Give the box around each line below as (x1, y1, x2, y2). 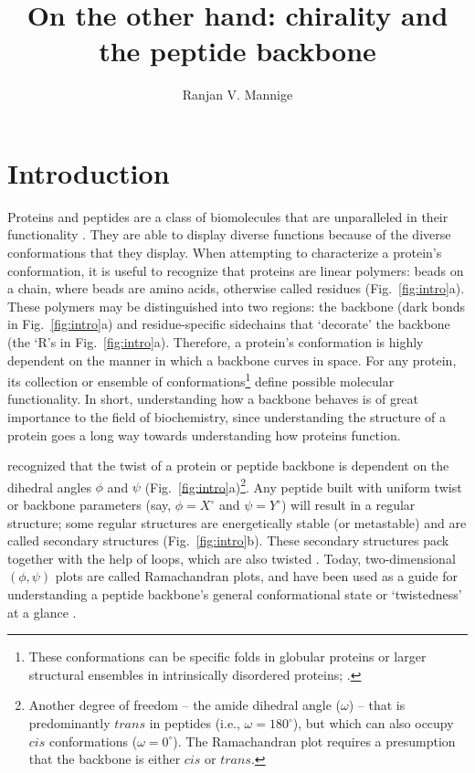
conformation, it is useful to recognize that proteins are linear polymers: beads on (7, 260, 464, 280)
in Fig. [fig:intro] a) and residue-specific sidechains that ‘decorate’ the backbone (7, 314, 450, 334)
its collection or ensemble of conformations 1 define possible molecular (7, 369, 395, 390)
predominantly (28, 714, 111, 732)
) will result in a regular (280, 495, 416, 514)
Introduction (7, 154, 170, 191)
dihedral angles (7, 477, 91, 496)
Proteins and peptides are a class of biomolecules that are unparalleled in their (7, 206, 449, 226)
